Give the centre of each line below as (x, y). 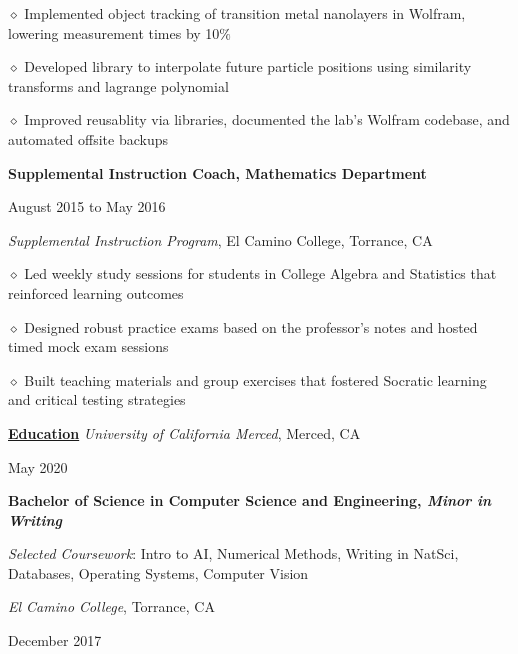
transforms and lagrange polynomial (118, 85)
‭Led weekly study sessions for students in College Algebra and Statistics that (260, 273)
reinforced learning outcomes (96, 292)
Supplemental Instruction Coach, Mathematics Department (217, 172)
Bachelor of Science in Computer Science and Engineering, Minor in (250, 500)
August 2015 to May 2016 (87, 206)
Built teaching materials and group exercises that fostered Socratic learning (255, 379)
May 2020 (38, 466)
